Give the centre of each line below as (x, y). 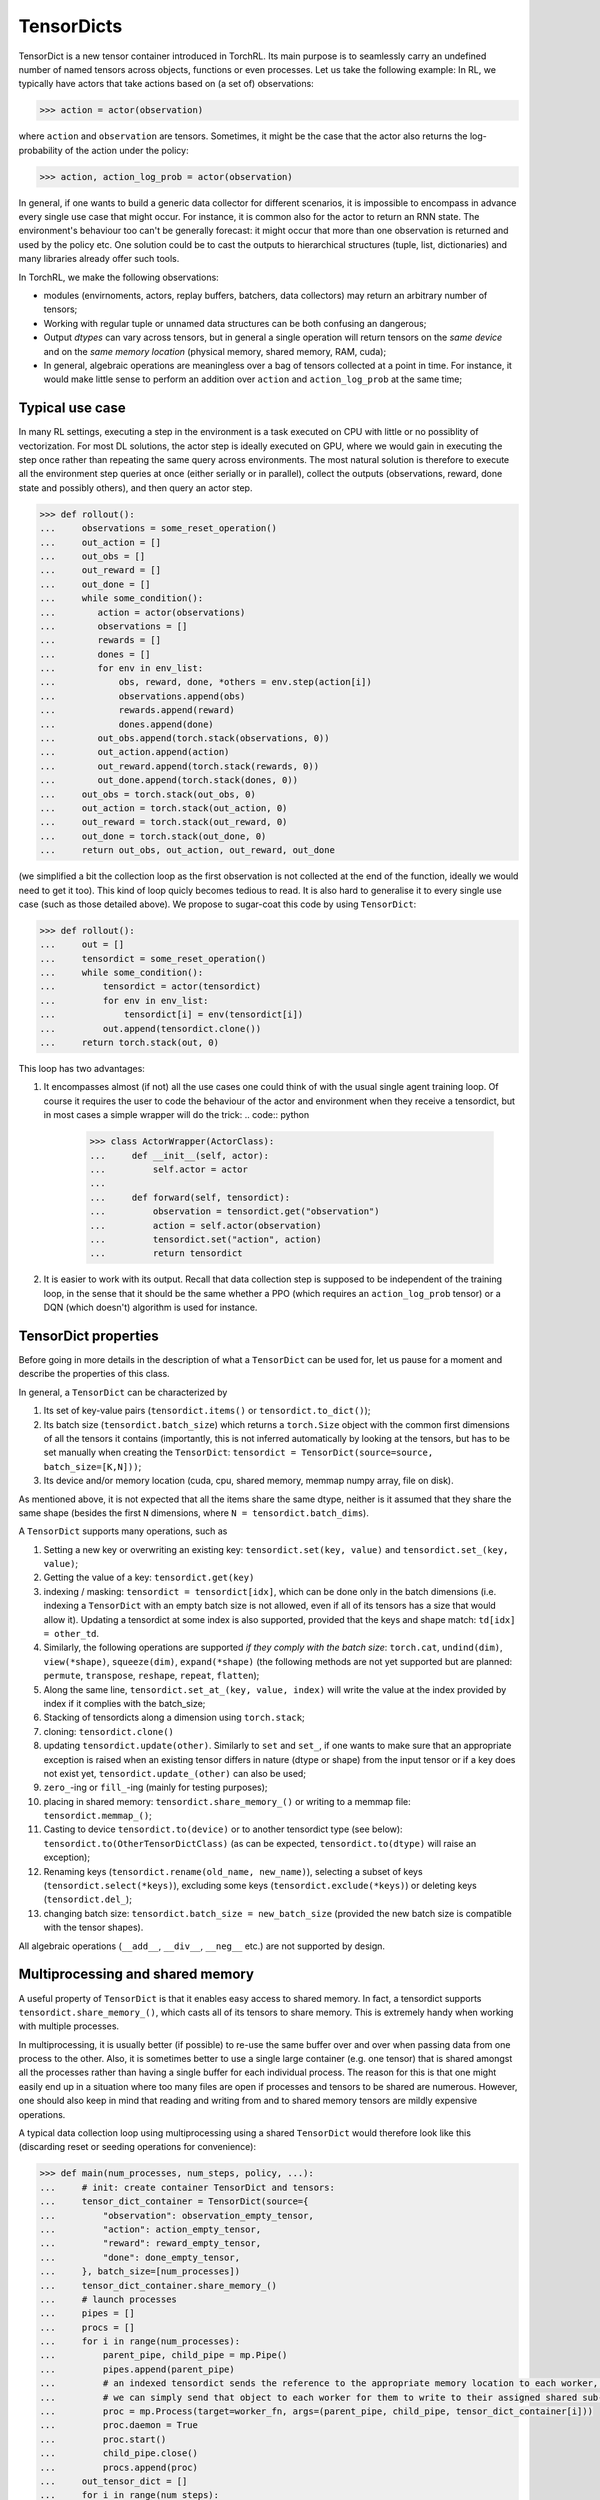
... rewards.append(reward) (137, 710)
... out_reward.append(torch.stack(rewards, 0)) (179, 766)
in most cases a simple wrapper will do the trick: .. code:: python (176, 1115)
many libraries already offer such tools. (99, 259)
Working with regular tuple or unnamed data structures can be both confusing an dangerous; (235, 323)
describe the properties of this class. (94, 1374)
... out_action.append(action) (134, 752)
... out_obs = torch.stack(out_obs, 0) (148, 794)
